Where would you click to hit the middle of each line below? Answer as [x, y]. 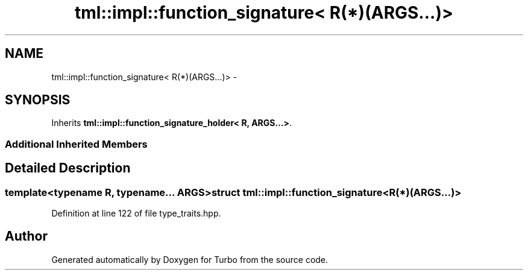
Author [26, 236]
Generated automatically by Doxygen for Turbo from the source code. [190, 259]
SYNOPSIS [38, 100]
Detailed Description [68, 168]
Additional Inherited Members [76, 144]
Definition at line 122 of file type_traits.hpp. [136, 213]
